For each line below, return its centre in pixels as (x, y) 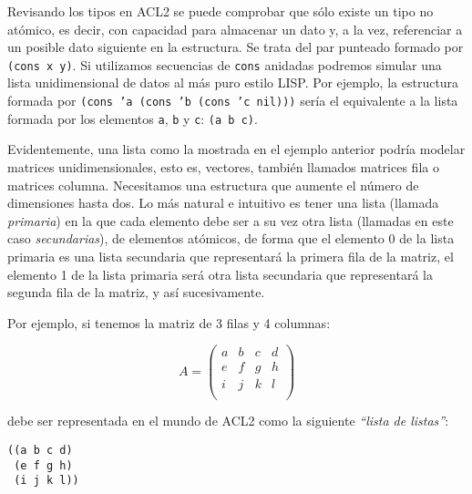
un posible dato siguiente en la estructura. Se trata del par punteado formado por (236, 47)
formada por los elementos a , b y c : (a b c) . (133, 118)
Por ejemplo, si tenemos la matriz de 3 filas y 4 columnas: (169, 322)
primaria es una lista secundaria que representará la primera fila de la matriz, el (231, 256)
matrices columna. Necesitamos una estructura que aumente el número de (213, 185)
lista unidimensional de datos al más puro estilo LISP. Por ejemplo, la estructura (233, 82)
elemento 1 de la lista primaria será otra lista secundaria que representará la (220, 274)
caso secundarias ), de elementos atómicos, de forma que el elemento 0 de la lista (231, 238)
